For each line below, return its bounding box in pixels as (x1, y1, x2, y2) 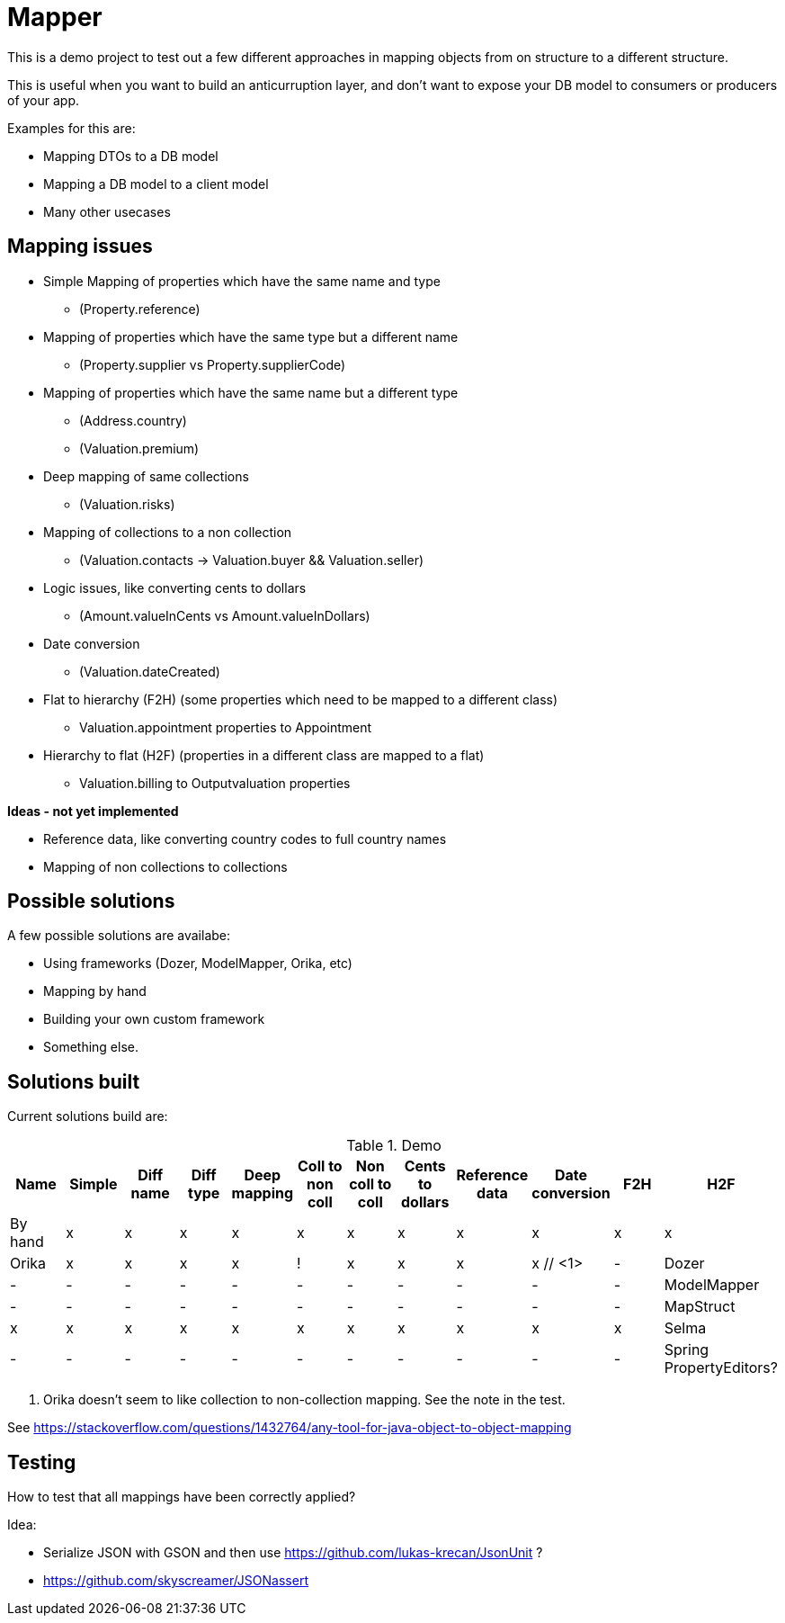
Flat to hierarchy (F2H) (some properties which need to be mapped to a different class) (43, 691, 558, 707)
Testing (7, 1450, 76, 1474)
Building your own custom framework (43, 1011, 265, 1027)
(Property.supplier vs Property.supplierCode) (79, 356, 346, 372)
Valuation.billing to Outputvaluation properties (79, 775, 351, 791)
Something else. (43, 1039, 138, 1055)
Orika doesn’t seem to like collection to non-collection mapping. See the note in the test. (43, 1392, 566, 1408)
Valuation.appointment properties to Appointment (79, 719, 372, 735)
